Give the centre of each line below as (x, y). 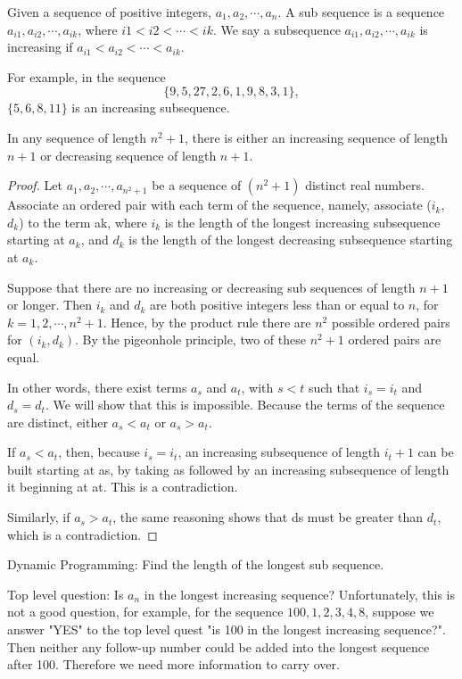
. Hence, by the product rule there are (207, 322)
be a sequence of (197, 185)
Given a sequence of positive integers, (110, 12)
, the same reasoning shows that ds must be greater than (268, 517)
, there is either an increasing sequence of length (316, 137)
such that (334, 387)
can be (436, 452)
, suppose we (400, 612)
